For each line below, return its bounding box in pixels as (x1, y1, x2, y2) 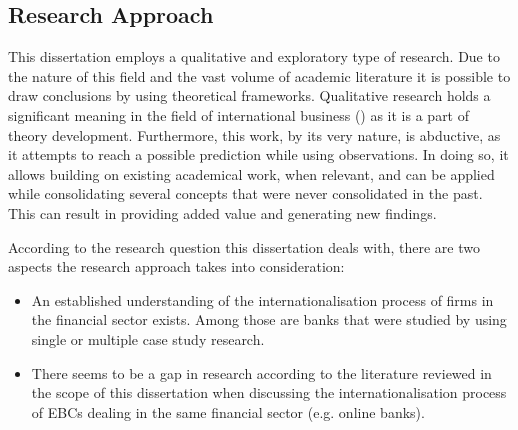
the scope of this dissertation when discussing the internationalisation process (31, 382, 507, 403)
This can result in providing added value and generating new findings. (8, 202, 437, 223)
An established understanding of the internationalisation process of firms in (31, 289, 494, 310)
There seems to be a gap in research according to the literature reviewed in (31, 362, 492, 383)
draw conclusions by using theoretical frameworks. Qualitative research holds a (8, 85, 491, 106)
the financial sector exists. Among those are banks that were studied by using (31, 309, 507, 330)
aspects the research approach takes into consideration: (8, 256, 345, 277)
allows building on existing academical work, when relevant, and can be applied (8, 163, 495, 184)
